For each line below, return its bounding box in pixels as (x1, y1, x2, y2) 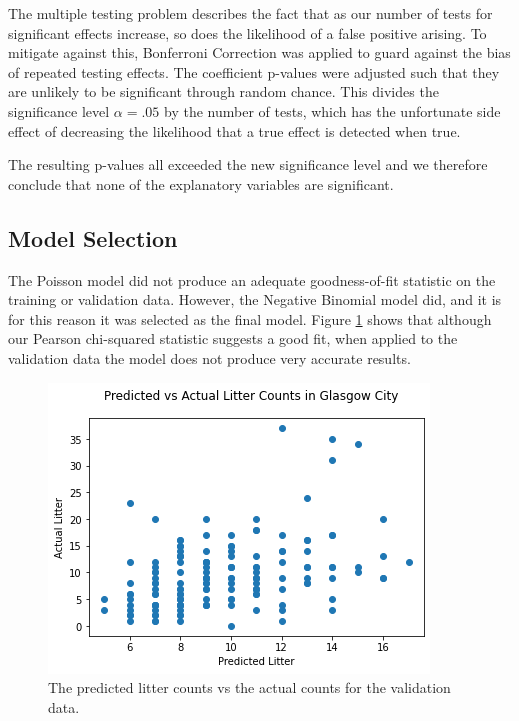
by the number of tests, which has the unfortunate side (164, 100, 501, 121)
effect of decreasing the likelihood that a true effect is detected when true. (8, 120, 461, 141)
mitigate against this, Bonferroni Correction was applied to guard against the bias (8, 42, 511, 63)
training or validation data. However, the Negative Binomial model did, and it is (8, 289, 502, 310)
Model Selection (8, 222, 178, 253)
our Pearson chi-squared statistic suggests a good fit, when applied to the (8, 328, 458, 349)
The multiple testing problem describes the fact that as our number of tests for (8, 3, 493, 23)
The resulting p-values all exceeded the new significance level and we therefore (8, 154, 488, 175)
